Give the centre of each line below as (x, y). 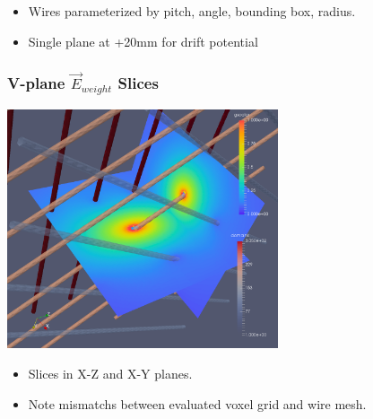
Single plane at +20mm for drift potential (143, 41)
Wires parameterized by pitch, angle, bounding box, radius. (192, 11)
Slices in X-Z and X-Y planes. (110, 374)
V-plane (36, 82)
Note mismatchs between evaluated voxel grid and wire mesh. (197, 403)
